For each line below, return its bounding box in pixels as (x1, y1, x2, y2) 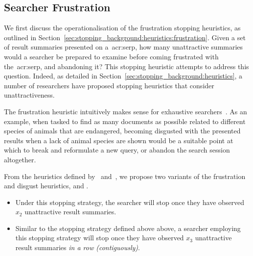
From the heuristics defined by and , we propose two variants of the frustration (4, 171, 246, 181)
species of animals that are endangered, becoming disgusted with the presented (4, 126, 241, 136)
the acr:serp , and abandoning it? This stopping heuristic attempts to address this (4, 61, 249, 71)
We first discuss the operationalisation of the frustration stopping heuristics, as (4, 23, 241, 33)
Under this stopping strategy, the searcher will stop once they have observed (15, 197, 245, 207)
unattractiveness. (4, 90, 55, 100)
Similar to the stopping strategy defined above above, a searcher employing (15, 223, 241, 233)
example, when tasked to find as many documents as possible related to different (4, 116, 246, 126)
